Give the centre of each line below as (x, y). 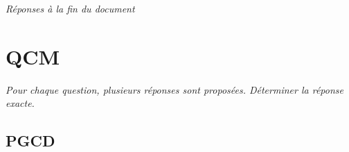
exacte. (20, 103)
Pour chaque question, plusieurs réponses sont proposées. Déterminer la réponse (174, 89)
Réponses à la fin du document (70, 8)
